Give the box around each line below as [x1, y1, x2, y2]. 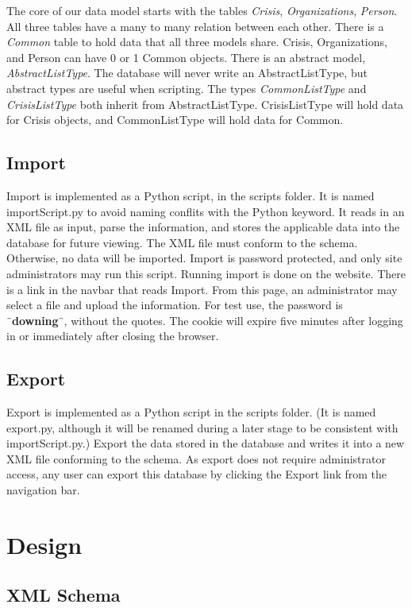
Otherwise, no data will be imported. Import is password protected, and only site [6, 250, 402, 266]
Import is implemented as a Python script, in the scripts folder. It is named [6, 187, 375, 203]
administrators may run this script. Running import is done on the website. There [6, 265, 406, 281]
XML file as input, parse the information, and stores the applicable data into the [6, 219, 400, 235]
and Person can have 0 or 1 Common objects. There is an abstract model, [6, 48, 366, 65]
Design [6, 528, 83, 560]
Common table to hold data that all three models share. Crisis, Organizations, [6, 33, 387, 50]
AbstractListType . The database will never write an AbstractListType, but [6, 64, 368, 81]
